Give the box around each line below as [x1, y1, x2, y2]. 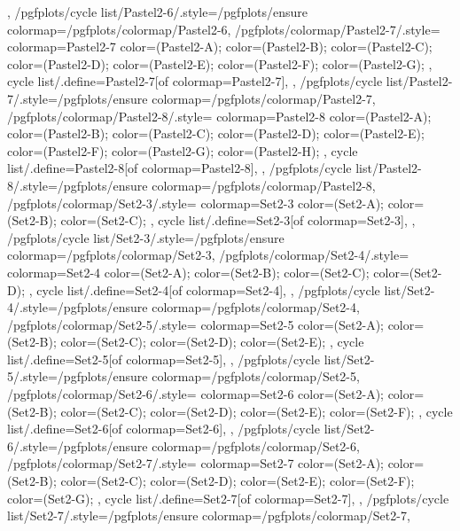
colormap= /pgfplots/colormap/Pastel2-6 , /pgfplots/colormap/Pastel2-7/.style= [7, 20, 441, 38]
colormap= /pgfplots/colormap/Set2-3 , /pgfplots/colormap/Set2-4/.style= [7, 246, 409, 264]
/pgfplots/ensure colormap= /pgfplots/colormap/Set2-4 [57, 298, 357, 316]
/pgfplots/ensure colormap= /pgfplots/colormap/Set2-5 [57, 367, 357, 386]
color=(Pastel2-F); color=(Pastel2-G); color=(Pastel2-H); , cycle [7, 141, 358, 160]
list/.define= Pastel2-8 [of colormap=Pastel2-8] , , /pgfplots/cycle [7, 159, 352, 177]
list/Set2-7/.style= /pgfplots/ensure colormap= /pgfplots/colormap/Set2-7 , [7, 506, 410, 525]
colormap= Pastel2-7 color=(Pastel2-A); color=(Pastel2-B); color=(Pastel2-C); [7, 37, 433, 56]
